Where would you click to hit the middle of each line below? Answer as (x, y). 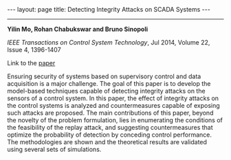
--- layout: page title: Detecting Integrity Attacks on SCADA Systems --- (109, 9)
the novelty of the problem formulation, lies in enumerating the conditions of (115, 120)
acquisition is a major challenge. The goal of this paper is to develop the (109, 83)
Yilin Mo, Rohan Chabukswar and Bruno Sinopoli (78, 29)
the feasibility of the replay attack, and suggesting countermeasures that (110, 127)
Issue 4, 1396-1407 (34, 50)
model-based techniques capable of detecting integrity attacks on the (106, 91)
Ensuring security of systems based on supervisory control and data (104, 76)
